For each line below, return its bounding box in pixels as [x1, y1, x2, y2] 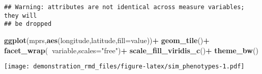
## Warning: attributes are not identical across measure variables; [4, 4, 245, 11]
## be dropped [4, 20, 52, 28]
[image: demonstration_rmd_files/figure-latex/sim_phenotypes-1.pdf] [4, 63, 245, 70]
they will [4, 12, 37, 19]
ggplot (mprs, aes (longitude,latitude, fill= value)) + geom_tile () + [4, 34, 210, 45]
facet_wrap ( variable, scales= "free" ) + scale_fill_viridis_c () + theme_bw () [4, 45, 258, 55]
